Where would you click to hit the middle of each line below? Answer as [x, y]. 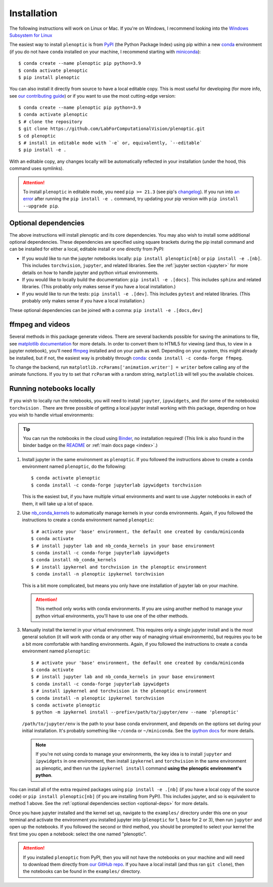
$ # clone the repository [51, 122]
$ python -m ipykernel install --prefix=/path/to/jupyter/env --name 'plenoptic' [135, 712]
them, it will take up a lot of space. [58, 504]
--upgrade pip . [41, 206]
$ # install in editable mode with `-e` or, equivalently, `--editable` [110, 143]
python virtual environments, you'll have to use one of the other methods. [112, 616]
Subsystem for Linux [31, 35]
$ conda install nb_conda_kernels [74, 560]
